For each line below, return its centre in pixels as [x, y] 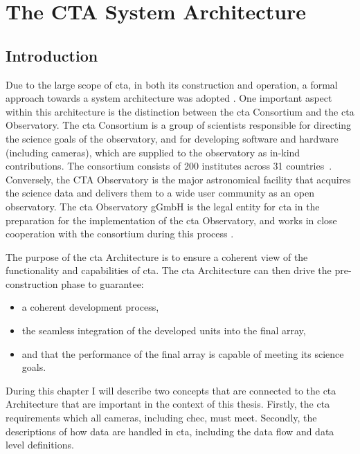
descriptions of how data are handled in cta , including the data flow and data [170, 431]
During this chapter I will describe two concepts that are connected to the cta [171, 390]
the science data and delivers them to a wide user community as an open [160, 193]
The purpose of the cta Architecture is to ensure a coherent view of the [157, 256]
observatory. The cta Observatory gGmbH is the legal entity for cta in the [163, 206]
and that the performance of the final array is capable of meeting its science [183, 353]
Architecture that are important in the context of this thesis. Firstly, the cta [168, 404]
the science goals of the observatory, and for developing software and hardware [172, 138]
